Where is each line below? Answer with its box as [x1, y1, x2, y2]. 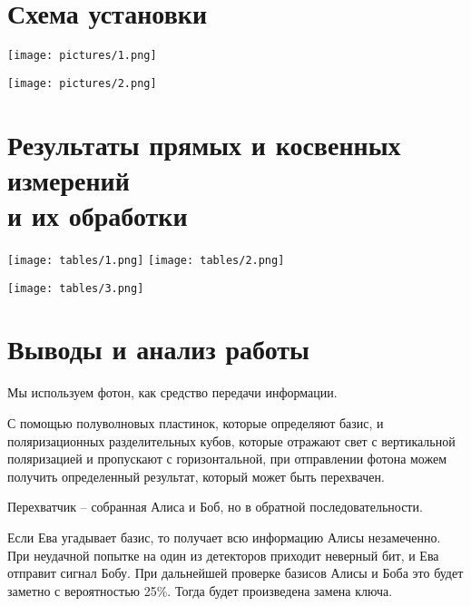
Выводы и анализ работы [7, 330, 309, 367]
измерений [7, 161, 130, 198]
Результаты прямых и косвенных [7, 125, 401, 162]
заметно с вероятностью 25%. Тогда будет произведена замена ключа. [7, 581, 393, 600]
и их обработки [7, 197, 188, 233]
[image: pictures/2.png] [7, 76, 157, 90]
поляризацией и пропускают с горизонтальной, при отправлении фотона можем [7, 449, 447, 468]
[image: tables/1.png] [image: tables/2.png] [7, 253, 285, 267]
